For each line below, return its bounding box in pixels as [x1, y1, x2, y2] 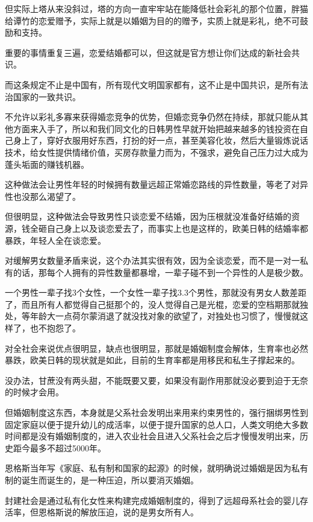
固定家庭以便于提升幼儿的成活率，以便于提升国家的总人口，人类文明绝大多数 [5, 418, 308, 430]
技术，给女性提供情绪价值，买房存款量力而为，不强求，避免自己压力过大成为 [5, 145, 308, 158]
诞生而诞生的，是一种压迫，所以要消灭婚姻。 [21, 474, 199, 486]
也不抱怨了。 [29, 322, 81, 334]
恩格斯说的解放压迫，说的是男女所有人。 [38, 506, 199, 518]
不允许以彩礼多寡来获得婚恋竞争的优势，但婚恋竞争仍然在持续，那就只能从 [5, 110, 300, 123]
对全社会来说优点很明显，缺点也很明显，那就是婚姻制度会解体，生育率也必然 [5, 342, 308, 354]
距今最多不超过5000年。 [13, 441, 106, 454]
